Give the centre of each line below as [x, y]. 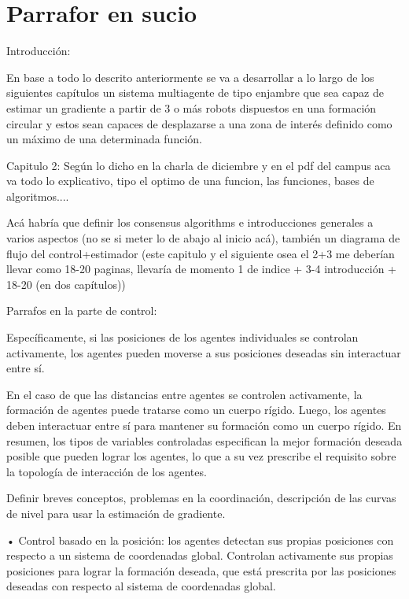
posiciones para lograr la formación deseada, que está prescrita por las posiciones [201, 570]
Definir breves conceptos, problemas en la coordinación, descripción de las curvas [201, 498]
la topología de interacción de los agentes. [107, 471]
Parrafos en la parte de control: [82, 311]
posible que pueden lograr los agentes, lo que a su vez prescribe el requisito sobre [201, 456]
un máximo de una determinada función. [104, 139]
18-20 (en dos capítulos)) [66, 284]
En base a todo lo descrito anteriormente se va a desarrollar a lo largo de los [190, 77]
